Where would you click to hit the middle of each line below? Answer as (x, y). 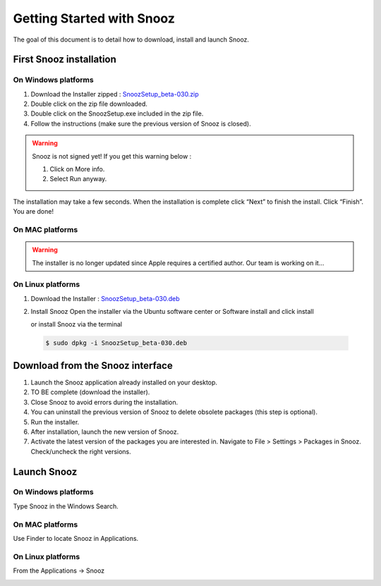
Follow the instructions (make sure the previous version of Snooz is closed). (141, 123)
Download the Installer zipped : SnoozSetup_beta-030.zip (115, 94)
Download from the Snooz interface (93, 366)
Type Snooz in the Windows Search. (66, 506)
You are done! (34, 212)
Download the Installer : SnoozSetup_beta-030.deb (105, 298)
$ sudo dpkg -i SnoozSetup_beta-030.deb (116, 343)
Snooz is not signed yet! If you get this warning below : (112, 156)
